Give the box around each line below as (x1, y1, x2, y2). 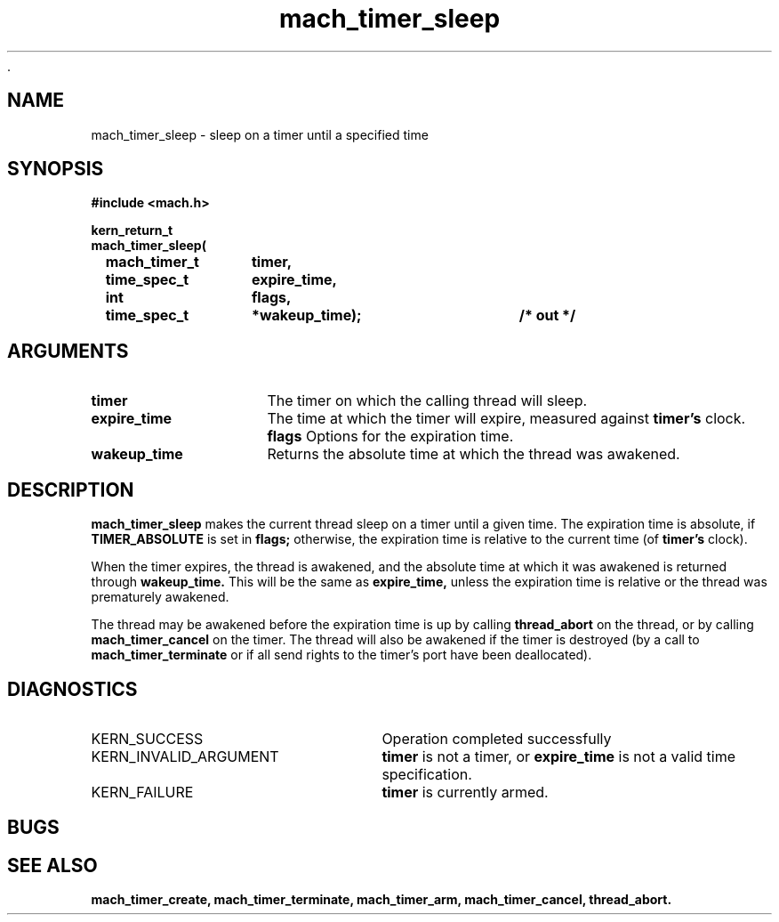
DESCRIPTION (7, 478, 134, 501)
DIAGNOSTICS (7, 677, 138, 700)
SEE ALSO (7, 853, 98, 877)
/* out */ (518, 306, 576, 325)
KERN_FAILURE (91, 782, 194, 801)
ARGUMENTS (7, 339, 129, 362)
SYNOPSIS (7, 158, 104, 181)
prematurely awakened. (91, 589, 229, 605)
